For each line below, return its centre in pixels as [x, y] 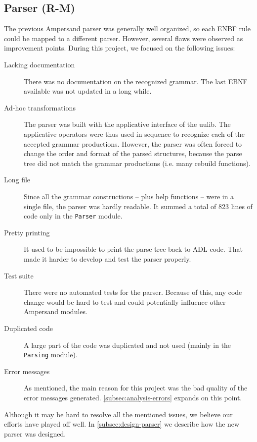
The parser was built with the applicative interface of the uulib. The [127, 124]
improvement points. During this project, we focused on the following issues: [120, 48]
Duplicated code [28, 328]
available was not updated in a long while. [88, 91]
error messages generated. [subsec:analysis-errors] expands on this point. [133, 397]
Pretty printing [27, 232]
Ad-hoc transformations [40, 107]
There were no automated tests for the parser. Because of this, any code [133, 292]
